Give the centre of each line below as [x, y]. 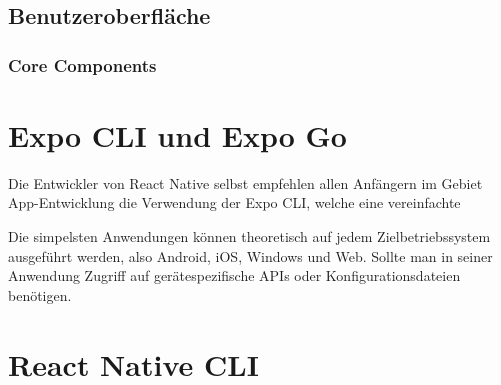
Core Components [82, 64]
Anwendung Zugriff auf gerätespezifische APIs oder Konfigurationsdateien [234, 275]
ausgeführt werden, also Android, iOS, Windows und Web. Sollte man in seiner [250, 255]
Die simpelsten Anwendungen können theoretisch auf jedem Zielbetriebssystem [249, 235]
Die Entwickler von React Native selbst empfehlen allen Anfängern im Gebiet [245, 182]
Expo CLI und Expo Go [177, 134]
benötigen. [40, 294]
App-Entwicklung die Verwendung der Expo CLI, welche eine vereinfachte [234, 202]
